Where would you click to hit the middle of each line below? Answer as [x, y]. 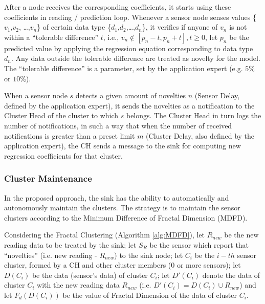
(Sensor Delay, [217, 95]
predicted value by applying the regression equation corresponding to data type [129, 48]
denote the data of [231, 275]
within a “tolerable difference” [51, 37]
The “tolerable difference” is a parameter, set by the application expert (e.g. [124, 68]
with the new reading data [78, 285]
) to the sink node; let [149, 255]
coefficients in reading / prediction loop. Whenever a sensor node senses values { [130, 17]
